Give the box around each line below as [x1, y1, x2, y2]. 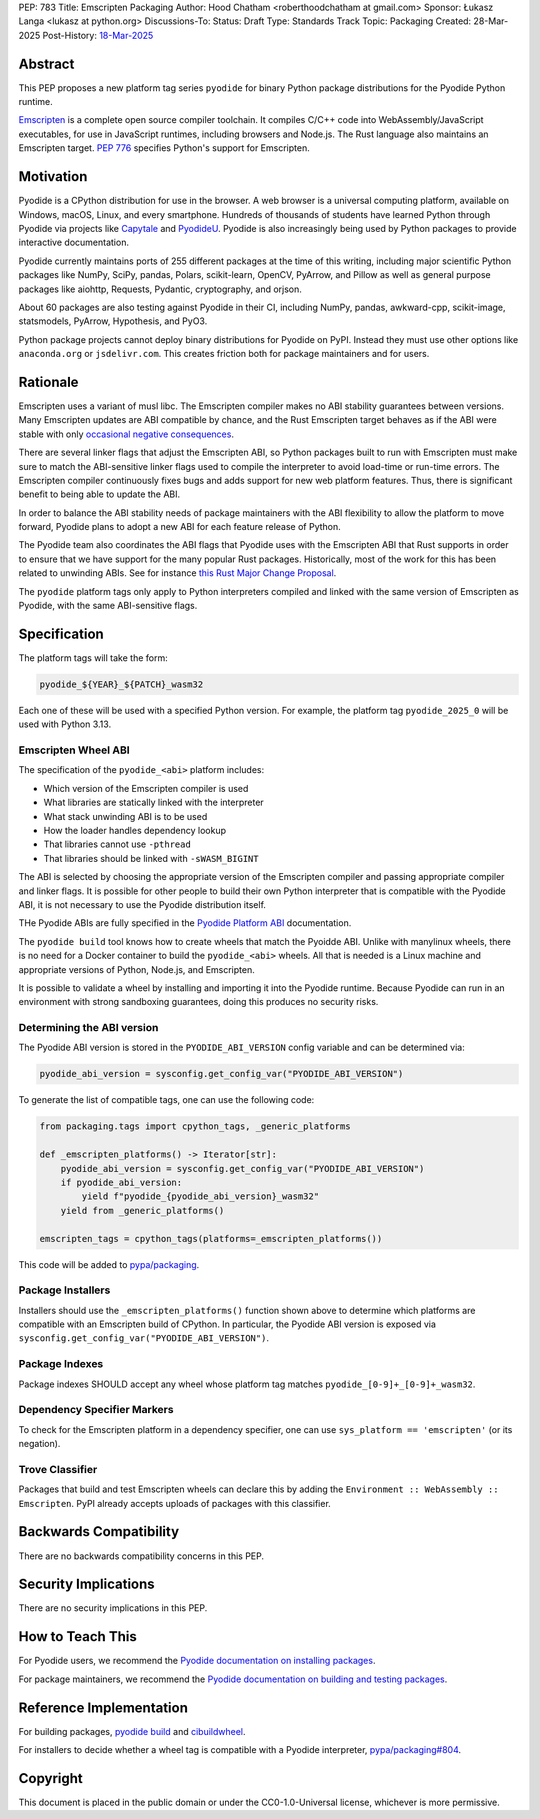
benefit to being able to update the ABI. [18, 488, 181, 500]
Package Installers [18, 1283, 111, 1297]
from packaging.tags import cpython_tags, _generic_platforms [39, 1121, 351, 1132]
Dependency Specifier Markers [18, 1403, 174, 1417]
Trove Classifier [18, 1462, 98, 1476]
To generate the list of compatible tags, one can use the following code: [18, 1094, 315, 1106]
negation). [18, 1438, 61, 1450]
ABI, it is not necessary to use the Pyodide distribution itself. [18, 898, 267, 910]
